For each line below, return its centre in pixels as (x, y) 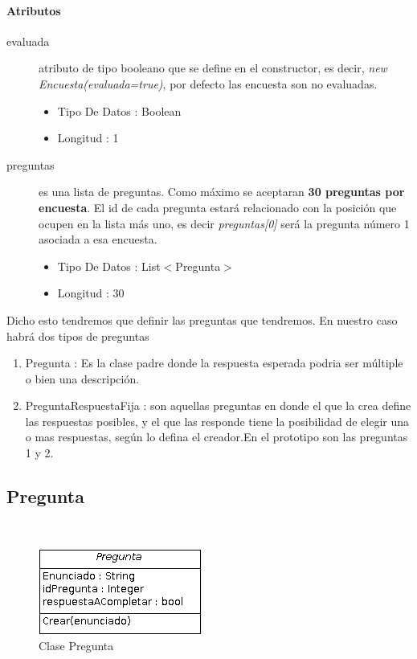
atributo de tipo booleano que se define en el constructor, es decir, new (213, 68)
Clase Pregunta (76, 646)
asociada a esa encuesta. (98, 239)
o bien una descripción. (82, 378)
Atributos (34, 10)
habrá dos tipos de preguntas (78, 336)
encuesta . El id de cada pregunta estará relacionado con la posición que (218, 207)
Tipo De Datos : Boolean (119, 111)
